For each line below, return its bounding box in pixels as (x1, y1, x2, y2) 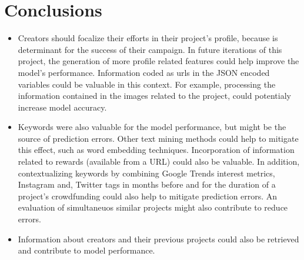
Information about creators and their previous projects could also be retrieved (18, 232, 299, 245)
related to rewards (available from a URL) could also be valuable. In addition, (18, 155, 300, 168)
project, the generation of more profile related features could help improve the (18, 55, 299, 67)
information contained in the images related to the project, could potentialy (18, 89, 291, 102)
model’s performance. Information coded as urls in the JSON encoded (18, 66, 270, 78)
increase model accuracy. (18, 101, 107, 113)
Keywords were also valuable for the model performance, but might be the (18, 121, 286, 133)
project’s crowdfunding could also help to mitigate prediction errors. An (18, 189, 278, 202)
